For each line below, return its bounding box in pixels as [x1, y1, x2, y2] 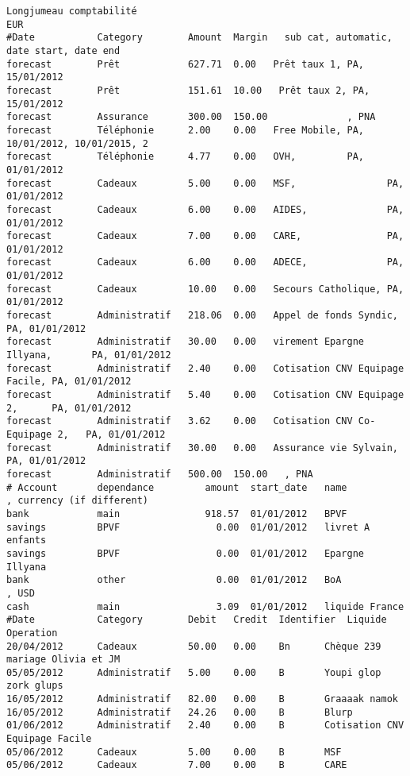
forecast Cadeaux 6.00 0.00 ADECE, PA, [6, 257, 404, 268]
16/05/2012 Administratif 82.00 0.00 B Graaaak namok [6, 693, 398, 705]
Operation [6, 627, 58, 639]
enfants [6, 535, 47, 546]
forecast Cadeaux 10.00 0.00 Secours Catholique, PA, [6, 283, 404, 295]
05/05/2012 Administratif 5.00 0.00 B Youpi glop [6, 666, 381, 678]
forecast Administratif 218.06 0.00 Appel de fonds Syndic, [6, 310, 398, 322]
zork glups [6, 680, 63, 692]
